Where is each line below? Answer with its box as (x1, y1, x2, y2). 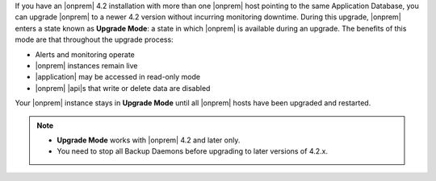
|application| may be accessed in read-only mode (35, 72, 201, 82)
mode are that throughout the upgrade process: (15, 35, 174, 44)
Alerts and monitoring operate (35, 49, 135, 60)
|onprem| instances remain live (35, 60, 138, 70)
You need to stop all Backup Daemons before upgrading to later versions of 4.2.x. (57, 146, 329, 156)
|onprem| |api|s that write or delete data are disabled (35, 83, 211, 93)
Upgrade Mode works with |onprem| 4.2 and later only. (57, 135, 241, 145)
